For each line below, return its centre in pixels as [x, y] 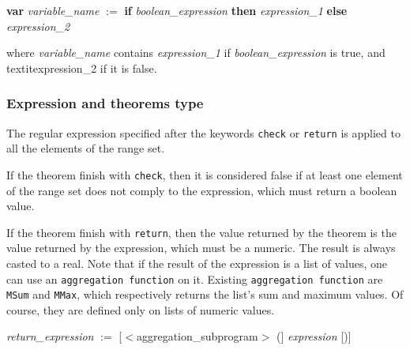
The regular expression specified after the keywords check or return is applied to [203, 132]
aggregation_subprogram [197, 336]
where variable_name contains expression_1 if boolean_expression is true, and [196, 53]
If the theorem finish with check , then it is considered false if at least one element [205, 174]
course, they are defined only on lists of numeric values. [141, 309]
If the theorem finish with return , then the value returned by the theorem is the [201, 232]
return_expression [50, 336]
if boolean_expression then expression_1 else [236, 10]
